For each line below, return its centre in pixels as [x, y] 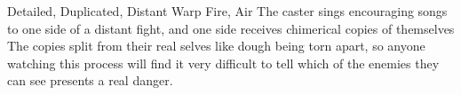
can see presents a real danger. [90, 80]
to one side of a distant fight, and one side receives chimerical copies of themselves [231, 28]
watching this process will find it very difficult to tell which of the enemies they [223, 63]
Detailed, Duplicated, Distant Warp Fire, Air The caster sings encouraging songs [227, 11]
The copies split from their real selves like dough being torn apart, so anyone [216, 46]
